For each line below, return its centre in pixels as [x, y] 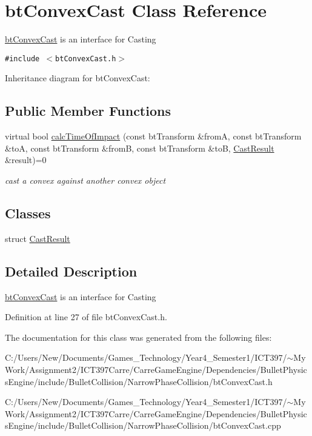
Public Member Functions [88, 111]
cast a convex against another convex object [85, 180]
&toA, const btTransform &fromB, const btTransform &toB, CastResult [140, 148]
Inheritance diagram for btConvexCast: [78, 78]
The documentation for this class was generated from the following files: [138, 337]
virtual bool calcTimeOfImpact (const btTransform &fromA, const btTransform [153, 136]
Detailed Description [71, 271]
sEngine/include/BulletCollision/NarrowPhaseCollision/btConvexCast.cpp [143, 425]
